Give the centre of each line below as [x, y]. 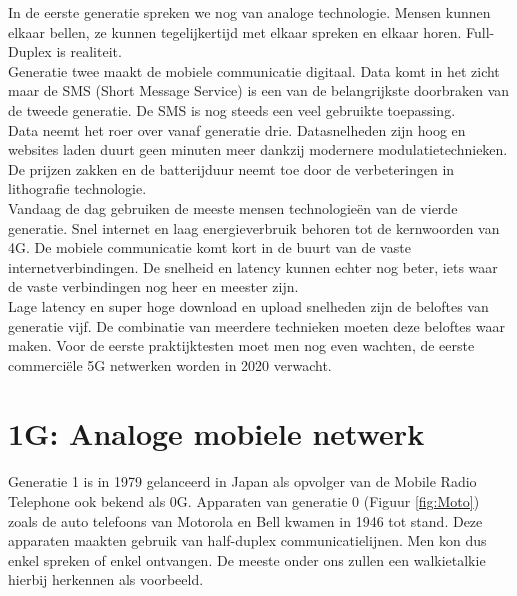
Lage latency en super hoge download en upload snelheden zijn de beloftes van [248, 305]
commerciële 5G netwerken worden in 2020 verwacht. [170, 364]
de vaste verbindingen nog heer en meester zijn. [153, 286]
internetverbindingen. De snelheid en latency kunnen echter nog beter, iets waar [253, 266]
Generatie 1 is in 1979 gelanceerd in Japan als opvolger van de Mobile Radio [242, 481]
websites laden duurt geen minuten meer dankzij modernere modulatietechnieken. [258, 149]
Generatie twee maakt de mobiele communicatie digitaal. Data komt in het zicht [254, 70]
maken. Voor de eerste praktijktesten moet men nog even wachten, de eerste [241, 345]
